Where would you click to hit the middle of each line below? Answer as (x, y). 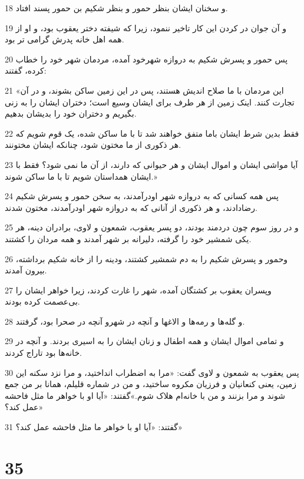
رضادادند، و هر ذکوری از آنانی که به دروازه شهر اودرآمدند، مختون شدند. (131, 207)
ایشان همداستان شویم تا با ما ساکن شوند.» (81, 176)
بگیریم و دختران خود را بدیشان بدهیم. (71, 113)
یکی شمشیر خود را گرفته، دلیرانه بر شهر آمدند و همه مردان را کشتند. (128, 238)
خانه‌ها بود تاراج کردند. (43, 353)
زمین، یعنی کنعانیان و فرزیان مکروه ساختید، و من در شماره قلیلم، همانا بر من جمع (151, 384)
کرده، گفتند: (26, 70)
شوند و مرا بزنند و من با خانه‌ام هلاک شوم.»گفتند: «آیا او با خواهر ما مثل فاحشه (145, 395)
